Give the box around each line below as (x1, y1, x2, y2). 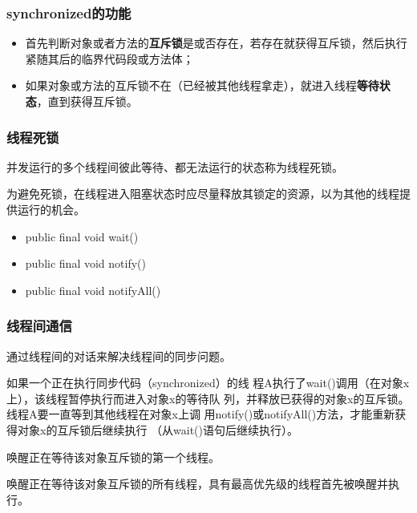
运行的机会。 (17, 201, 85, 217)
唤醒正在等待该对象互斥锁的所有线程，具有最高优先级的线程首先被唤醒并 (6, 475, 388, 492)
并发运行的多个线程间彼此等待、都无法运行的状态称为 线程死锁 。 (6, 158, 343, 175)
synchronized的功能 (6, 2, 132, 22)
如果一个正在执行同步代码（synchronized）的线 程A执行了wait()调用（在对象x (6, 374, 410, 391)
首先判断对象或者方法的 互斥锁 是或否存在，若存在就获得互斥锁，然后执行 (25, 34, 407, 51)
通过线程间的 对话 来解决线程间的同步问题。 (6, 347, 231, 364)
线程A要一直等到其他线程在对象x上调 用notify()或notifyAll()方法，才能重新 (6, 406, 395, 422)
